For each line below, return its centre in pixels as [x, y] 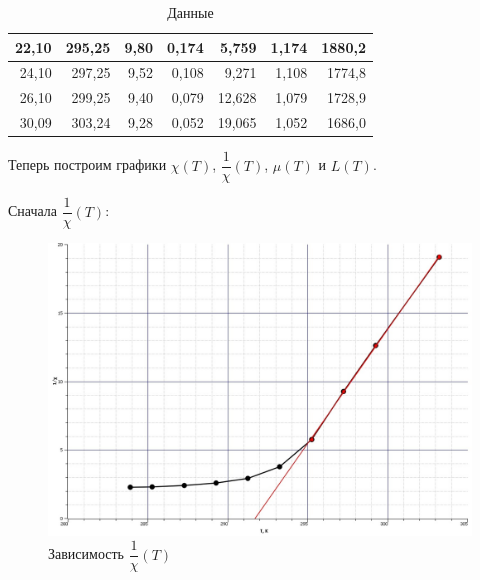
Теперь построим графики [87, 164]
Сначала [33, 210]
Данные [190, 12]
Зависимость [86, 553]
